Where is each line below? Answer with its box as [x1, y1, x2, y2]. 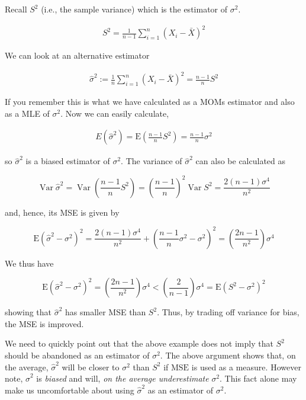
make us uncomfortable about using [5, 383, 134, 396]
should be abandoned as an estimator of [5, 349, 150, 361]
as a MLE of [5, 107, 50, 119]
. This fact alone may [220, 372, 297, 385]
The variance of [125, 155, 182, 167]
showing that [5, 306, 52, 318]
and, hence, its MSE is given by [5, 206, 120, 218]
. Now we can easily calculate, [60, 107, 169, 119]
